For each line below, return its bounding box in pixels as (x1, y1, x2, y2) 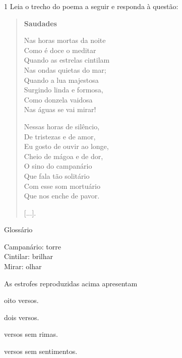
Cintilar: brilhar (4, 251, 53, 262)
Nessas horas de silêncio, (24, 121, 100, 131)
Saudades (24, 18, 57, 28)
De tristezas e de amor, (24, 131, 96, 141)
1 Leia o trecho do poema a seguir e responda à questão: (4, 1, 178, 11)
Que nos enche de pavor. (24, 190, 100, 201)
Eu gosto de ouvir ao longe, (24, 141, 109, 151)
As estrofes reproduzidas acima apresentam (4, 278, 138, 288)
